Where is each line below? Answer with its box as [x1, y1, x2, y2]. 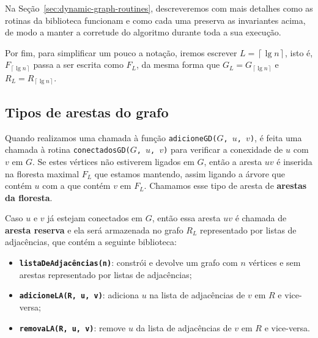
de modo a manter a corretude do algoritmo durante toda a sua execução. [5, 26, 281, 39]
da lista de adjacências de [136, 321, 232, 334]
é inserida [276, 155, 312, 167]
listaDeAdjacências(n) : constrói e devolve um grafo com [19, 256, 238, 269]
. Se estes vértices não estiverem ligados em [32, 155, 194, 167]
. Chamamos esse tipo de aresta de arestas [144, 179, 307, 192]
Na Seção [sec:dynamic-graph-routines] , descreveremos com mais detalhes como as [5, 2, 313, 14]
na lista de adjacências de [149, 288, 245, 301]
